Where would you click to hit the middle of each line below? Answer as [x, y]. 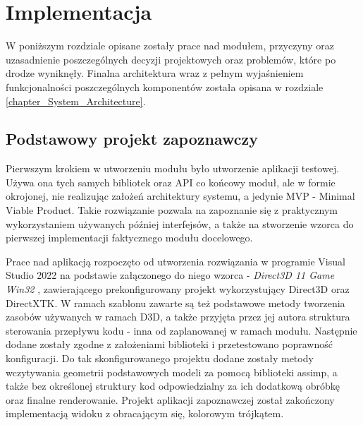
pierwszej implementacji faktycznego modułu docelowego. [129, 238]
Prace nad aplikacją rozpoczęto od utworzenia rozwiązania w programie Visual [176, 261]
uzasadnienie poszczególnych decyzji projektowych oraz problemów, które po [171, 59]
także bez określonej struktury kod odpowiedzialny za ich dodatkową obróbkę [173, 386]
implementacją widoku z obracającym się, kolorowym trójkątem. [145, 413]
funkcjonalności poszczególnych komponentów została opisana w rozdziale [165, 86]
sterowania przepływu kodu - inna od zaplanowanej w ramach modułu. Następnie [181, 330]
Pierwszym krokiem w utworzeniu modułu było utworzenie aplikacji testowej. [173, 168]
